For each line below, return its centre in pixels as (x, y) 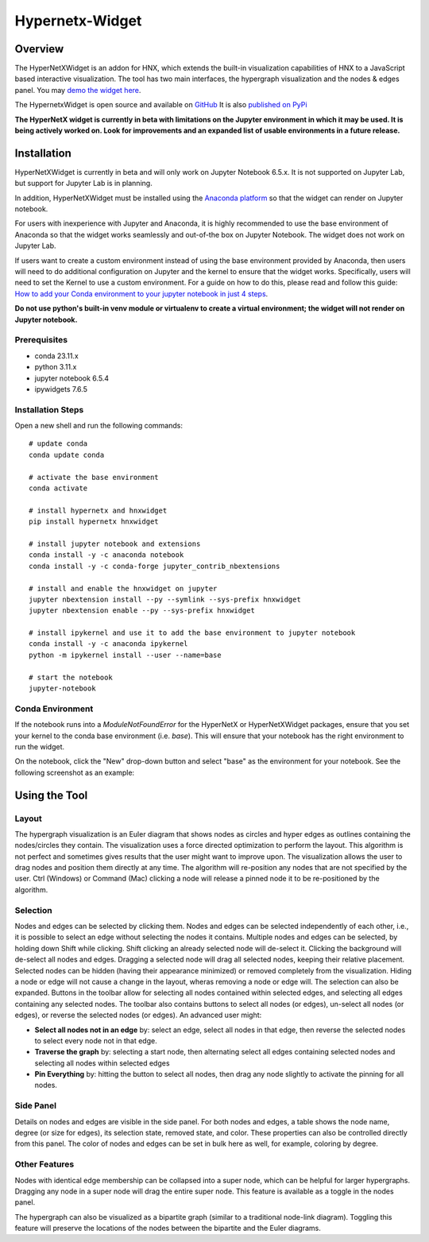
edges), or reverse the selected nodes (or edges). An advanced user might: (138, 1015)
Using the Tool (51, 795)
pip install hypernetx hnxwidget (94, 522)
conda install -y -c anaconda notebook (106, 555)
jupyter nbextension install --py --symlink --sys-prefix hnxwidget (165, 599)
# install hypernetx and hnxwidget (98, 510)
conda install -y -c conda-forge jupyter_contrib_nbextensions (155, 566)
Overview (39, 49)
